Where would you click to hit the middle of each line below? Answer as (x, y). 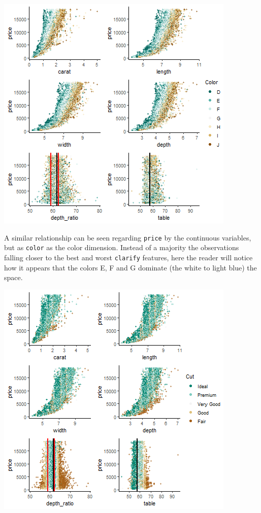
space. (13, 277)
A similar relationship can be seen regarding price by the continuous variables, (128, 237)
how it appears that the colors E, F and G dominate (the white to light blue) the (130, 267)
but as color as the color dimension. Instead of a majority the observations (122, 247)
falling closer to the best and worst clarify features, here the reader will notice (128, 257)
